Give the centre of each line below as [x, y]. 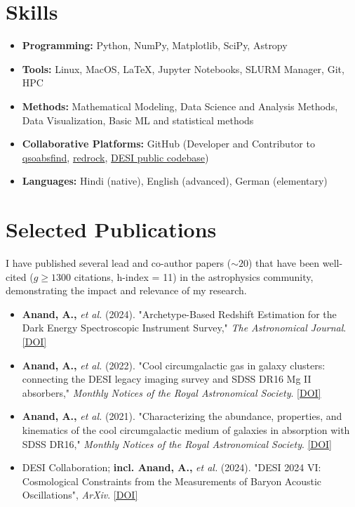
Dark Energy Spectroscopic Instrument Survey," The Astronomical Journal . [184, 328]
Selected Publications [111, 229]
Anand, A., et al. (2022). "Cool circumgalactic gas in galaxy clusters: [174, 365]
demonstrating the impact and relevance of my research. [126, 290]
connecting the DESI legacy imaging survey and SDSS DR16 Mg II [167, 379]
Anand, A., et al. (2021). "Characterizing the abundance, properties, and [182, 416]
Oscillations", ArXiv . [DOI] [80, 495]
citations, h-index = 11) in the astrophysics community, [194, 276]
